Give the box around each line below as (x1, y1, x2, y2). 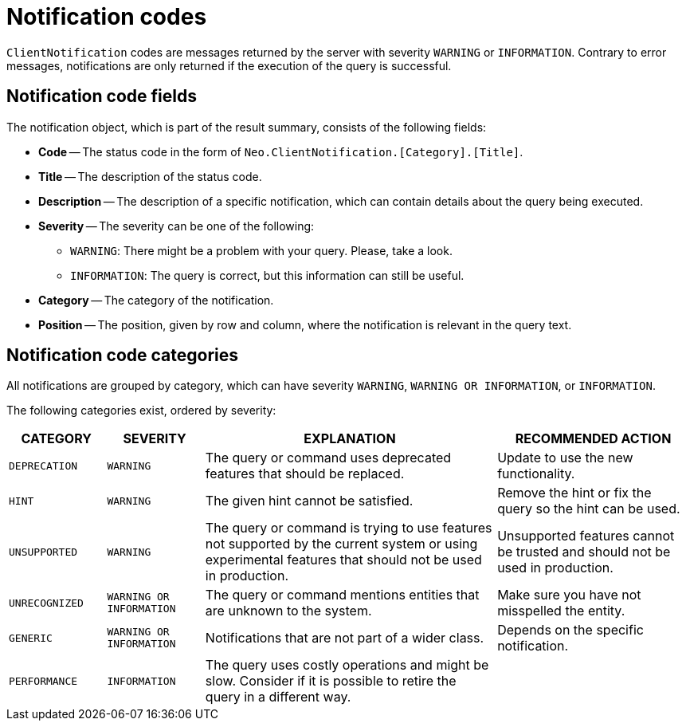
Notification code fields (6, 86, 197, 107)
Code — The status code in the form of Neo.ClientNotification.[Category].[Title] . (38, 144, 523, 159)
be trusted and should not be (497, 544, 671, 560)
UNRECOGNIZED (9, 596, 84, 609)
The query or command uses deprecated (205, 450, 452, 466)
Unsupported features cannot (497, 528, 675, 544)
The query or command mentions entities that (205, 587, 480, 603)
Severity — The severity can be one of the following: (38, 218, 315, 233)
